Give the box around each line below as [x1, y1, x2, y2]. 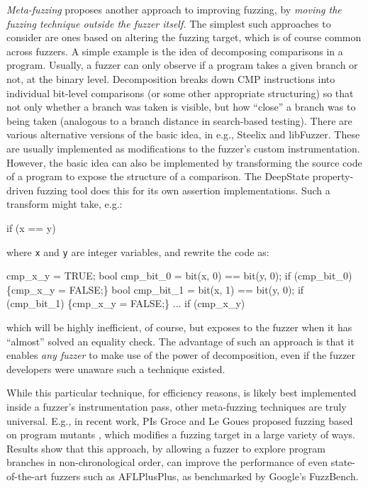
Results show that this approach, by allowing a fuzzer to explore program [6, 440, 325, 455]
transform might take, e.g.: [6, 196, 123, 211]
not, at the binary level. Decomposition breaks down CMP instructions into [6, 71, 335, 86]
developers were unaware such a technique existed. [6, 361, 225, 376]
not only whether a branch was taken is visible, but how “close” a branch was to [6, 99, 356, 114]
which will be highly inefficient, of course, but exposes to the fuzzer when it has [6, 319, 352, 334]
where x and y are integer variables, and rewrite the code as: [6, 244, 269, 259]
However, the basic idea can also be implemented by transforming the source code [6, 155, 362, 170]
